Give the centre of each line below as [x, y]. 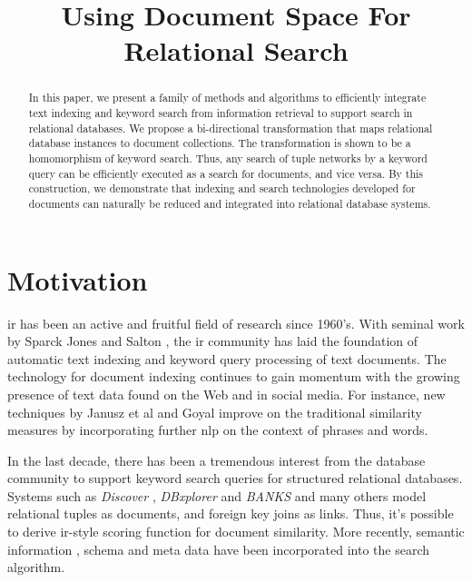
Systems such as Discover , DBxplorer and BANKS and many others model [217, 495]
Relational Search [236, 50]
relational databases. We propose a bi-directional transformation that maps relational [231, 128]
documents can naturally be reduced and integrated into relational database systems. [230, 203]
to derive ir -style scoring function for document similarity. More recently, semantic [236, 532]
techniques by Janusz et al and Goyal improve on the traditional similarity [215, 412]
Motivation [78, 279]
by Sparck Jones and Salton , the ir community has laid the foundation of [213, 341]
